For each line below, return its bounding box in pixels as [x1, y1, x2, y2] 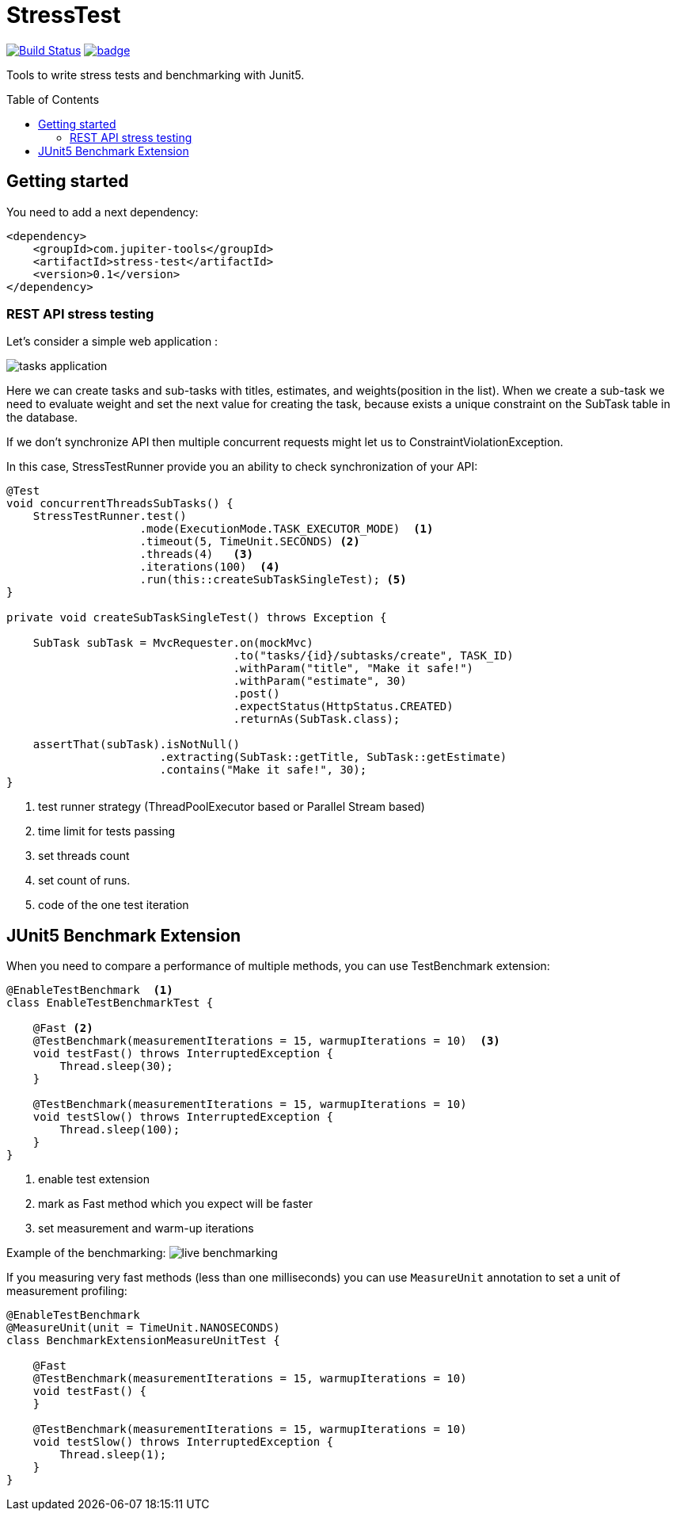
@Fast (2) [32, 1022, 93, 1035]
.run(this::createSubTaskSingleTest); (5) [139, 573, 407, 587]
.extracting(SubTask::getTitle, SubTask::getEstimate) [159, 751, 507, 764]
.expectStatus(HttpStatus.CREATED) [233, 700, 454, 713]
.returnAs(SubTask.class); [233, 713, 401, 726]
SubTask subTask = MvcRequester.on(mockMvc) [32, 636, 313, 650]
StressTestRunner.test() [32, 510, 187, 523]
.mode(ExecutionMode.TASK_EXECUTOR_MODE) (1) [139, 522, 434, 536]
